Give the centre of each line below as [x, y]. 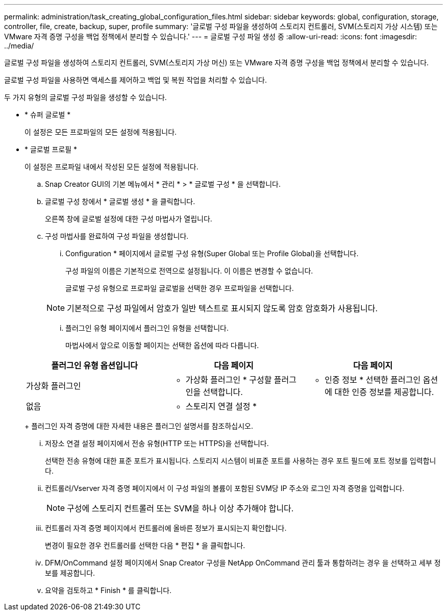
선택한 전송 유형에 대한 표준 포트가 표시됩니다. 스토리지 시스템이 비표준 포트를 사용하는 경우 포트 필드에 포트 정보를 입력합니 [241, 461]
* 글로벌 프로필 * [51, 149]
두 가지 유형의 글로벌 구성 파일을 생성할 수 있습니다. [85, 97]
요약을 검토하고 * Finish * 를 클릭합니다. [108, 590]
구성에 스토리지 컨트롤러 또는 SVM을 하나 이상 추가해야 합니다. [180, 508]
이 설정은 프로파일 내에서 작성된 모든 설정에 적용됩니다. [111, 167]
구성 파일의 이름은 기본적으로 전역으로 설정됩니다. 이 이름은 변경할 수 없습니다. [189, 271]
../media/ [19, 46]
